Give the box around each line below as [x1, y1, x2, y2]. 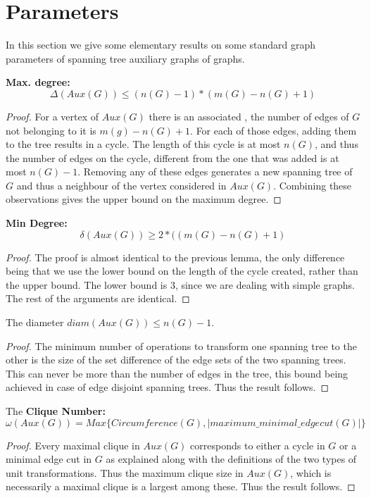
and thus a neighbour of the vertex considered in [16, 178, 227, 192]
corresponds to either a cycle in [190, 437, 325, 452]
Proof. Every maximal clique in [6, 437, 140, 452]
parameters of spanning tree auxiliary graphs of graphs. [6, 51, 245, 66]
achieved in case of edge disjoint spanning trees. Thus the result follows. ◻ [6, 380, 329, 394]
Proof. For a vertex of [6, 108, 99, 123]
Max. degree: [6, 75, 70, 89]
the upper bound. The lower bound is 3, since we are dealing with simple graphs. [6, 277, 355, 292]
